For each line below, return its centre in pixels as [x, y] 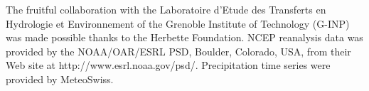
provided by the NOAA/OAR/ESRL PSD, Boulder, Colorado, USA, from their [178, 51]
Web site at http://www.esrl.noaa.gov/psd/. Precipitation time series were [168, 65]
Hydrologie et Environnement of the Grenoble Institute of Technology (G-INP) [178, 23]
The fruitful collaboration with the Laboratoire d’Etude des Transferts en [166, 9]
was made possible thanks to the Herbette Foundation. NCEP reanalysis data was [184, 37]
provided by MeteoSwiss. [60, 79]
